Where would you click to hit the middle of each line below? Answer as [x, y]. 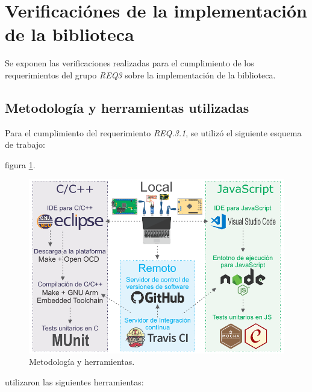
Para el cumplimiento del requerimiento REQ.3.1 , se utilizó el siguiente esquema [153, 132]
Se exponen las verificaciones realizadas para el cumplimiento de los [129, 63]
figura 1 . [20, 164]
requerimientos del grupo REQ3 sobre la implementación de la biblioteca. [140, 74]
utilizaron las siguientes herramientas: [74, 381]
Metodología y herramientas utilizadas [127, 107]
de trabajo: [25, 144]
